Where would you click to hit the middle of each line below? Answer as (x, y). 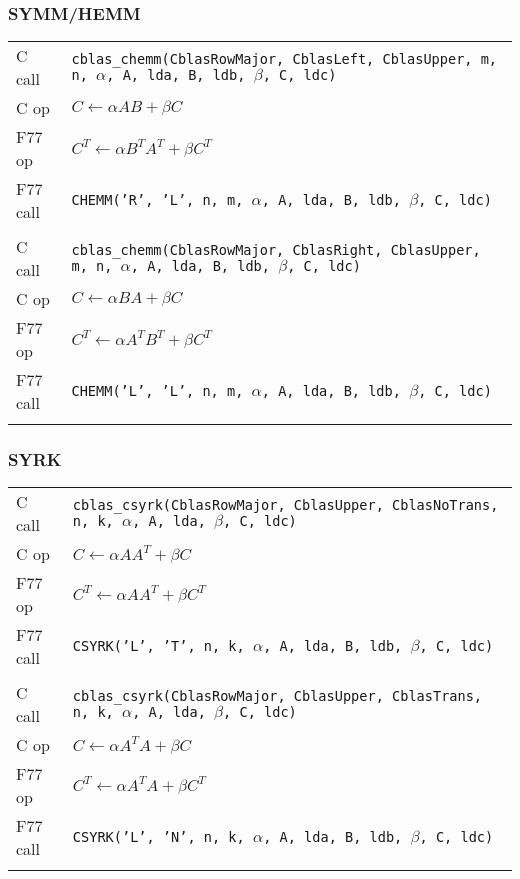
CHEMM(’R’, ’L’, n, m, (157, 200)
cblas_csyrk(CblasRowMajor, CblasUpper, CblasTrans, (277, 696)
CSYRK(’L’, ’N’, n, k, (158, 837)
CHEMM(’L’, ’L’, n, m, (157, 391)
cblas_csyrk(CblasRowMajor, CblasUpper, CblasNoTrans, (285, 505)
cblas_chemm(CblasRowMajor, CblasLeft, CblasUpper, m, (284, 59)
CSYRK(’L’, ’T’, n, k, (158, 646)
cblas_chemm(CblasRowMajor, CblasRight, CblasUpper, (276, 250)
